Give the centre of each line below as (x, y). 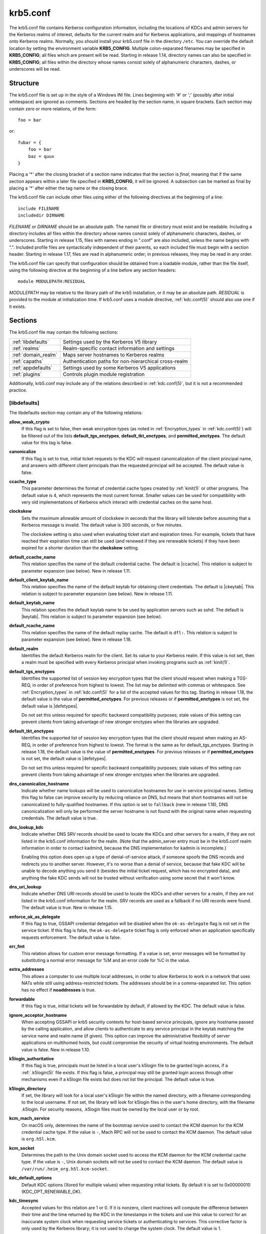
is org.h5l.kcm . (39, 1139)
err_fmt (17, 946)
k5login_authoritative (32, 1058)
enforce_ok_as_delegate (35, 917)
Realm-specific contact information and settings (119, 348)
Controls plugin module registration (104, 374)
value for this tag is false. (47, 442)
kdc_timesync (24, 1201)
